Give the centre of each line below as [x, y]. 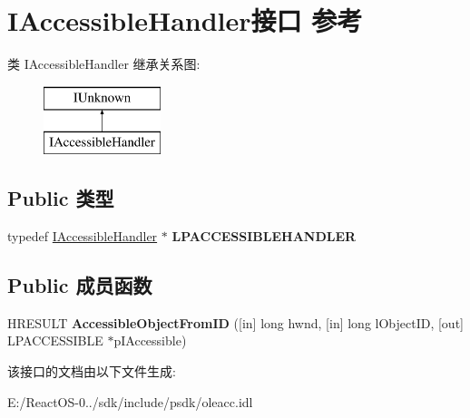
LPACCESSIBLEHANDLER [264, 236]
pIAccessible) [150, 340]
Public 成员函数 [80, 285]
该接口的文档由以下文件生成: [92, 371]
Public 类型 [61, 198]
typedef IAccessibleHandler [83, 236]
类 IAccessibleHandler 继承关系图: [104, 64]
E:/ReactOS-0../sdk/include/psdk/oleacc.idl [130, 401]
